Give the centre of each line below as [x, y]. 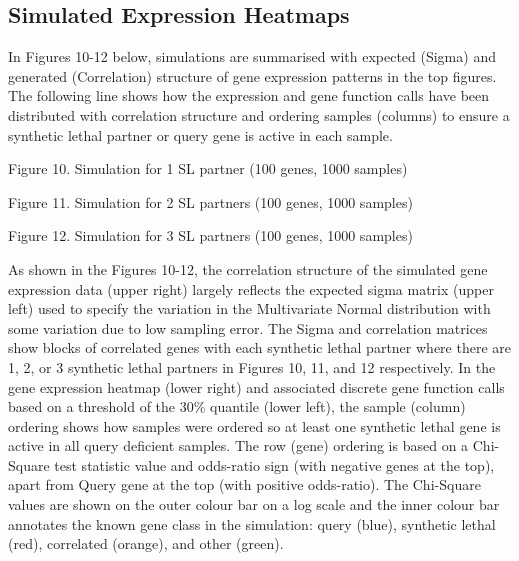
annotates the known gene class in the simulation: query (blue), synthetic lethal [252, 523]
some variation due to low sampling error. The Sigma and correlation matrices [248, 327]
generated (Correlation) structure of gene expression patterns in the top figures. [252, 75]
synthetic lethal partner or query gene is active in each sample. [200, 134]
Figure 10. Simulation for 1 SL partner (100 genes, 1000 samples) [208, 168]
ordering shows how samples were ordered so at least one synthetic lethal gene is [254, 425]
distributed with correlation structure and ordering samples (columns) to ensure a [259, 114]
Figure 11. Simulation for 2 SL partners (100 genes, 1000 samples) [210, 201]
